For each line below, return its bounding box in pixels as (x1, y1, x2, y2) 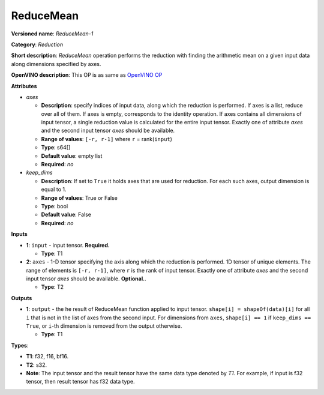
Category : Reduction (11, 41, 63, 48)
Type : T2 (41, 283, 64, 291)
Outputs (11, 294, 32, 301)
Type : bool (41, 202, 68, 210)
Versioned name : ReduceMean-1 (11, 30, 94, 37)
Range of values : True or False (41, 194, 118, 201)
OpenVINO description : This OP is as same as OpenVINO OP (11, 71, 163, 79)
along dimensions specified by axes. (11, 60, 101, 67)
